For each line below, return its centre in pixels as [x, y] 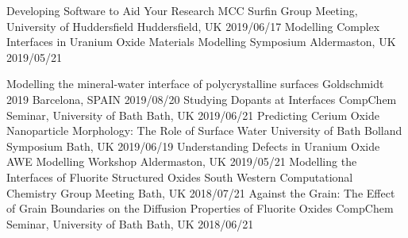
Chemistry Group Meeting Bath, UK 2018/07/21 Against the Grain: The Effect [201, 192]
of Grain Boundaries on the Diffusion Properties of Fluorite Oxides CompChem [200, 208]
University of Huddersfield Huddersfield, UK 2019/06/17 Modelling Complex [193, 26]
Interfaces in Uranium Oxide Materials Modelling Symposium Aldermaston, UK [201, 42]
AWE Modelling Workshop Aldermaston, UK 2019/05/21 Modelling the [182, 161]
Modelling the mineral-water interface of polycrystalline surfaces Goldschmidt [195, 84]
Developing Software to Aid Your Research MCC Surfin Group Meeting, [182, 10]
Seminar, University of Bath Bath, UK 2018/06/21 [130, 223]
